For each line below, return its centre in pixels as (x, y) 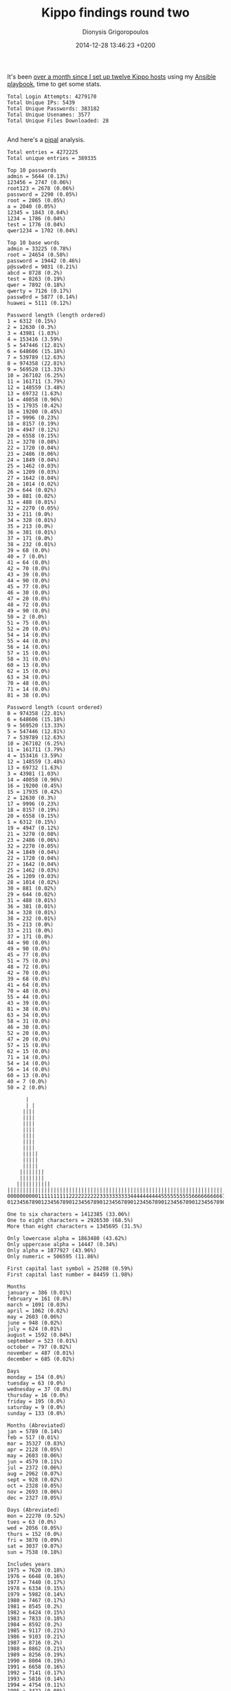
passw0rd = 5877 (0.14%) (43, 297)
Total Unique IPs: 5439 (41, 102)
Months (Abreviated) (37, 1425)
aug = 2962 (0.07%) (35, 1474)
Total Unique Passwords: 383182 (53, 108)
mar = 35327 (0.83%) (37, 1443)
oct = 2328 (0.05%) (35, 1485)
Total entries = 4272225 (43, 152)
